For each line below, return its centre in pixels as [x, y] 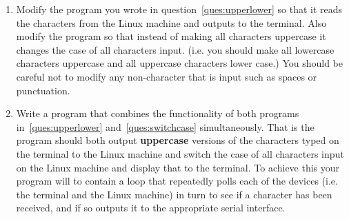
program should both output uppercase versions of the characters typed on [178, 140]
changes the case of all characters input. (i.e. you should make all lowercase [175, 49]
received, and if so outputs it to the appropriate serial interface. [151, 208]
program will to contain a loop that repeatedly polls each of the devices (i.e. [177, 181]
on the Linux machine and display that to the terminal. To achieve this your [178, 167]
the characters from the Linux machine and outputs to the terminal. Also [171, 22]
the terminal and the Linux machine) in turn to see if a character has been [174, 194]
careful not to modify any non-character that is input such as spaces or [167, 76]
